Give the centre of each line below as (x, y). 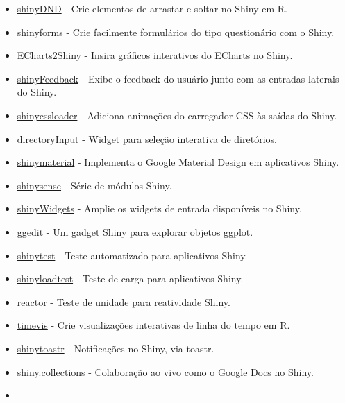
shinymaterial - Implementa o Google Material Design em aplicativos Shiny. (178, 162)
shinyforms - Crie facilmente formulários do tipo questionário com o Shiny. (176, 32)
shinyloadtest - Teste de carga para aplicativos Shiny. (130, 278)
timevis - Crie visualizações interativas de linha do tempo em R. (153, 325)
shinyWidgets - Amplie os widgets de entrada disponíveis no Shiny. (159, 208)
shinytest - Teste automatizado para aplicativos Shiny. (132, 255)
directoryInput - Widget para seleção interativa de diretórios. (147, 138)
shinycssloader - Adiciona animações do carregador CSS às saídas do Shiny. (177, 115)
